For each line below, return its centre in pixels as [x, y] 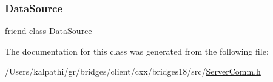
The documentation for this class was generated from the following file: [137, 51]
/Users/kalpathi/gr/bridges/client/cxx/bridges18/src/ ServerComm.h [133, 71]
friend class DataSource [49, 31]
